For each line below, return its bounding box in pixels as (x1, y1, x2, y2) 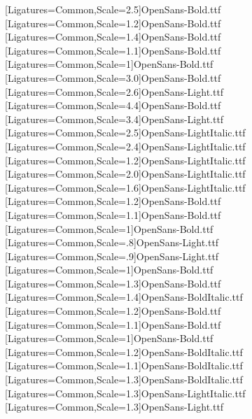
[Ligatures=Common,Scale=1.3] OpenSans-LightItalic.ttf (5, 385, 246, 400)
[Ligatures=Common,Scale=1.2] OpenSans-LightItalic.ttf (5, 152, 246, 167)
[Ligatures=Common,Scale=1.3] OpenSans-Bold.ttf (5, 276, 221, 290)
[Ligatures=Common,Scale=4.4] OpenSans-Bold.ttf (5, 98, 221, 113)
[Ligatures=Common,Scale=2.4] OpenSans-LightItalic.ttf (5, 139, 246, 153)
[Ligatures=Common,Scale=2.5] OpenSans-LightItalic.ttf (5, 125, 246, 140)
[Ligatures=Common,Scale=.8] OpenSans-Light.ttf (5, 235, 219, 250)
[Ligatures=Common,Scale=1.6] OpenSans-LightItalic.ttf (5, 180, 246, 194)
